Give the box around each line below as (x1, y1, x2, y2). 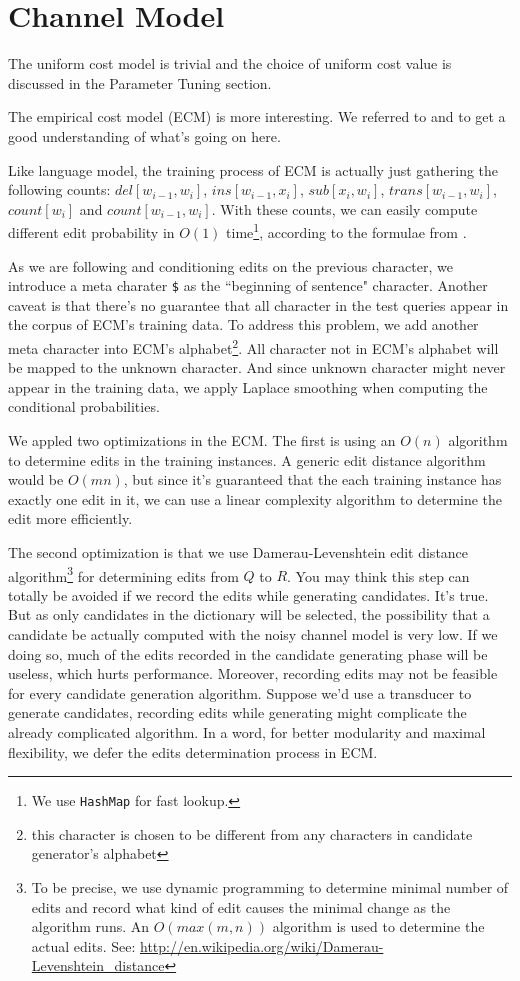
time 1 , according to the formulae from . (226, 219, 467, 242)
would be (8, 469, 64, 490)
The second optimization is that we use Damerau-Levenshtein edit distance (8, 541, 469, 562)
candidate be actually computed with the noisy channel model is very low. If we (8, 624, 498, 644)
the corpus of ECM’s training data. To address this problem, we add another (8, 314, 479, 335)
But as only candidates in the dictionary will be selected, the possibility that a (8, 604, 490, 625)
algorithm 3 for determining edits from (8, 562, 239, 586)
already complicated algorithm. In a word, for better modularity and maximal (8, 721, 486, 742)
